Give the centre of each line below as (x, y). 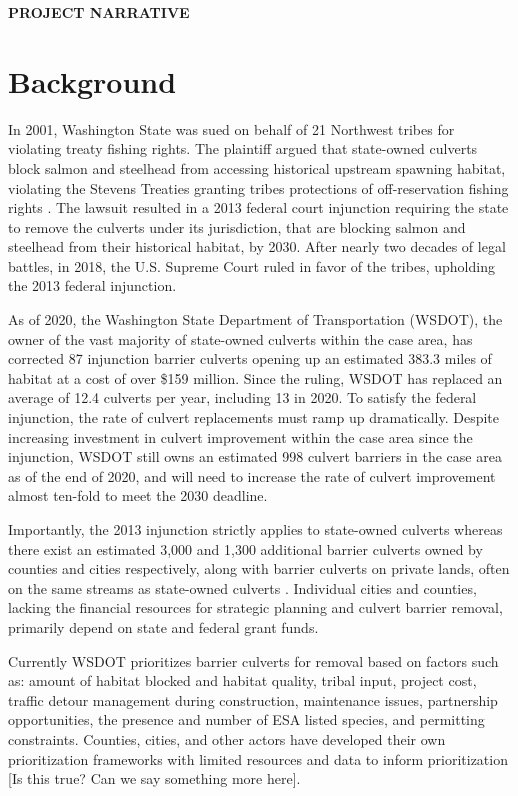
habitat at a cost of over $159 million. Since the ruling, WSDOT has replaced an (255, 377)
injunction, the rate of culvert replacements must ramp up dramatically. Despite (254, 417)
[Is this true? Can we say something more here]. (154, 778)
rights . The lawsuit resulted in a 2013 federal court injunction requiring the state (258, 207)
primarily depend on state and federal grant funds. (163, 626)
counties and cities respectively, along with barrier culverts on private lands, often (259, 568)
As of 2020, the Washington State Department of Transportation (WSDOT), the (255, 319)
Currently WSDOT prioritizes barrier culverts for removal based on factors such (253, 660)
